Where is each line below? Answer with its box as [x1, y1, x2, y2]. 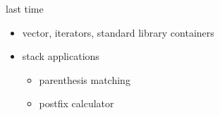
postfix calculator [39, 96, 114, 111]
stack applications [22, 49, 99, 63]
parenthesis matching [39, 72, 130, 87]
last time [6, 1, 44, 16]
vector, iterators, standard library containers [22, 25, 214, 40]
